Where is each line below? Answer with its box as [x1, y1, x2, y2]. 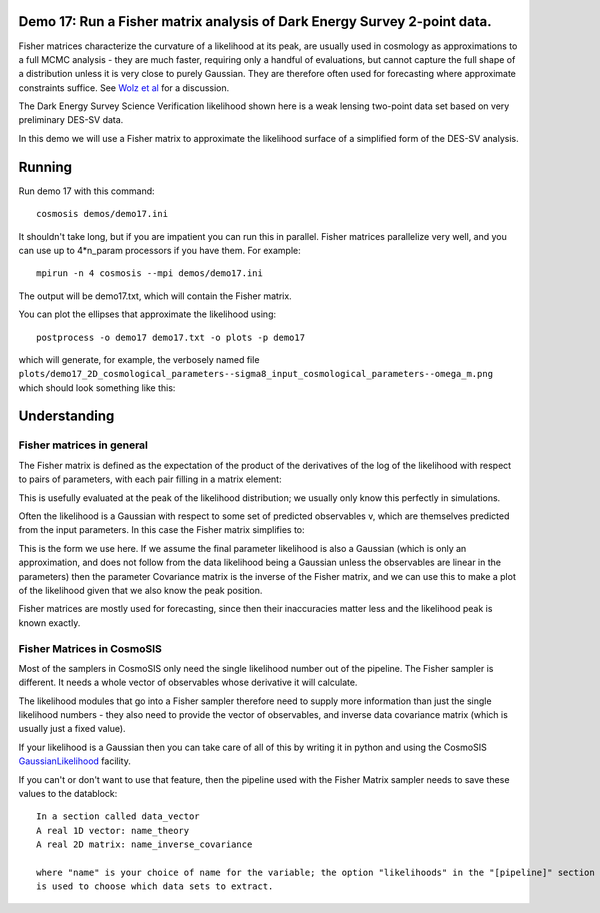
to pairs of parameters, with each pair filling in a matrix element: [18, 473, 282, 485]
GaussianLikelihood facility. [18, 755, 132, 767]
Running [18, 158, 73, 175]
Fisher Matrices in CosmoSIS [18, 641, 162, 655]
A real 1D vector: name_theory [36, 825, 190, 836]
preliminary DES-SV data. [18, 114, 124, 126]
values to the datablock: [18, 788, 118, 799]
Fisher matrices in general [18, 438, 149, 452]
